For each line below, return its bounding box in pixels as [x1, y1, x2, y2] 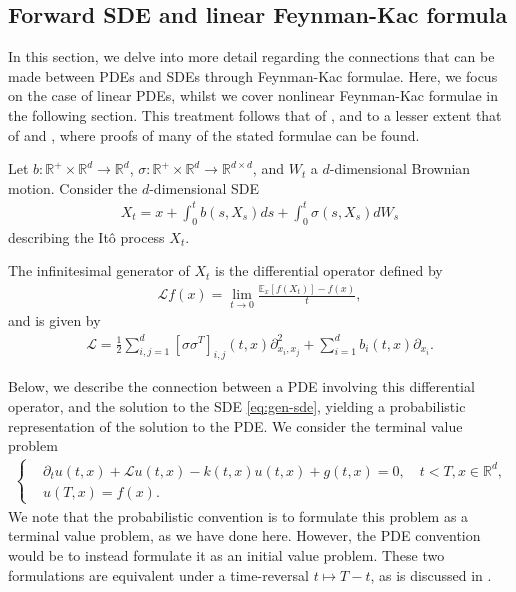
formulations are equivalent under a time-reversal [8, 564, 309, 585]
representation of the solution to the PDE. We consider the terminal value [8, 415, 463, 436]
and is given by [8, 310, 101, 331]
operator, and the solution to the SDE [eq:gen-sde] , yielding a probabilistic [8, 395, 466, 416]
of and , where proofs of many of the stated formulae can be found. [8, 124, 420, 145]
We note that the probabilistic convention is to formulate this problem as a [8, 505, 469, 526]
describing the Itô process [8, 226, 165, 247]
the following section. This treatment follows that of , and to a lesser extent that [8, 104, 502, 125]
